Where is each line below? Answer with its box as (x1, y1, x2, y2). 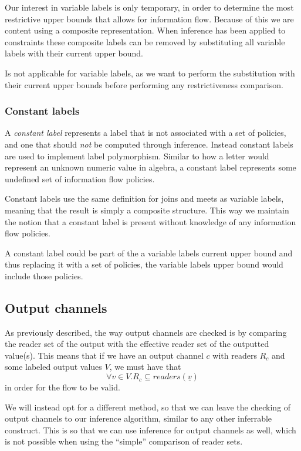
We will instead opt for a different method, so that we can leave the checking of (5, 400, 291, 413)
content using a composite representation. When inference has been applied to (5, 24, 286, 36)
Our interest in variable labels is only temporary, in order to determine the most (5, 1, 294, 13)
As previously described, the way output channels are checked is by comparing (5, 326, 287, 338)
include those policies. (5, 269, 83, 282)
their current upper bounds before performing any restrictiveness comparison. (5, 78, 283, 91)
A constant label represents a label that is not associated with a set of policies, (5, 126, 286, 139)
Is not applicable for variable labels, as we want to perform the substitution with (5, 66, 295, 79)
